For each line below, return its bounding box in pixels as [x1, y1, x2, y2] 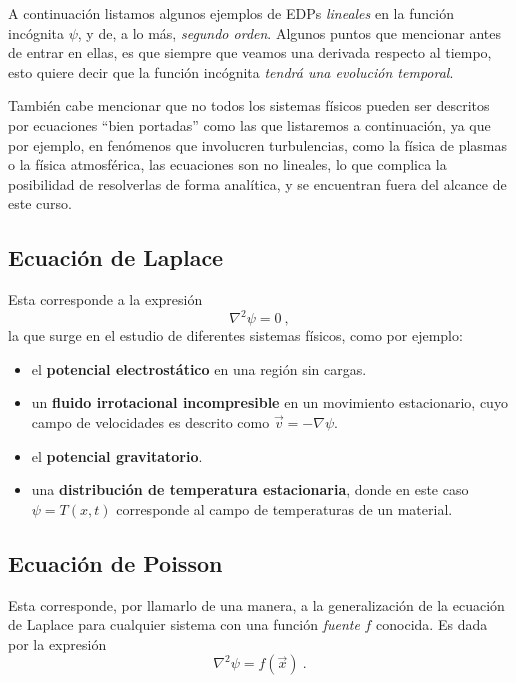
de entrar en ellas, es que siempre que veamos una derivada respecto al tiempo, [8, 42, 492, 63]
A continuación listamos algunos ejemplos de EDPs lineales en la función [8, 3, 454, 23]
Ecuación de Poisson [8, 547, 223, 578]
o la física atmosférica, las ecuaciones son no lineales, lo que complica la [8, 154, 447, 175]
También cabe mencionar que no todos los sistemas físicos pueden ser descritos [8, 95, 490, 116]
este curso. [8, 193, 72, 214]
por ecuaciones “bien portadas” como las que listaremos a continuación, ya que [8, 114, 491, 135]
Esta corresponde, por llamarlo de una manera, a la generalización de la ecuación [8, 594, 505, 615]
